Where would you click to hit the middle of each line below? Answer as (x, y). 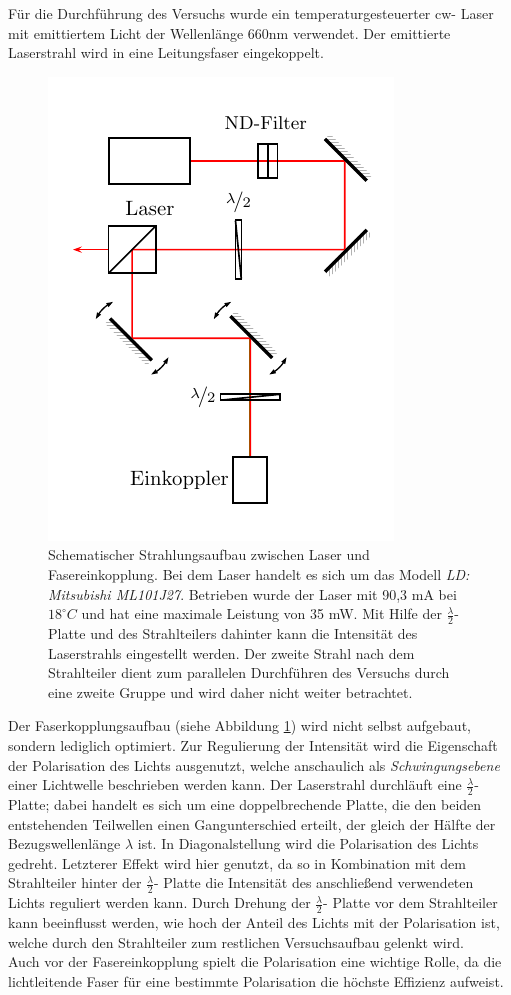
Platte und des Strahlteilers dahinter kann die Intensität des (233, 632)
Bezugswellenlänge (64, 843)
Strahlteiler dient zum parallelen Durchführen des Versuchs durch (249, 672)
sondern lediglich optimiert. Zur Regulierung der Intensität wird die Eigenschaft (253, 744)
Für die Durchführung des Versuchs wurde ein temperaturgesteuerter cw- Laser (251, 13)
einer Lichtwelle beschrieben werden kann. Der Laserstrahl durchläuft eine (235, 784)
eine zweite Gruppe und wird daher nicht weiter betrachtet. (230, 691)
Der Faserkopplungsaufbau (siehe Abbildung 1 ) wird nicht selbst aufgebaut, (239, 725)
